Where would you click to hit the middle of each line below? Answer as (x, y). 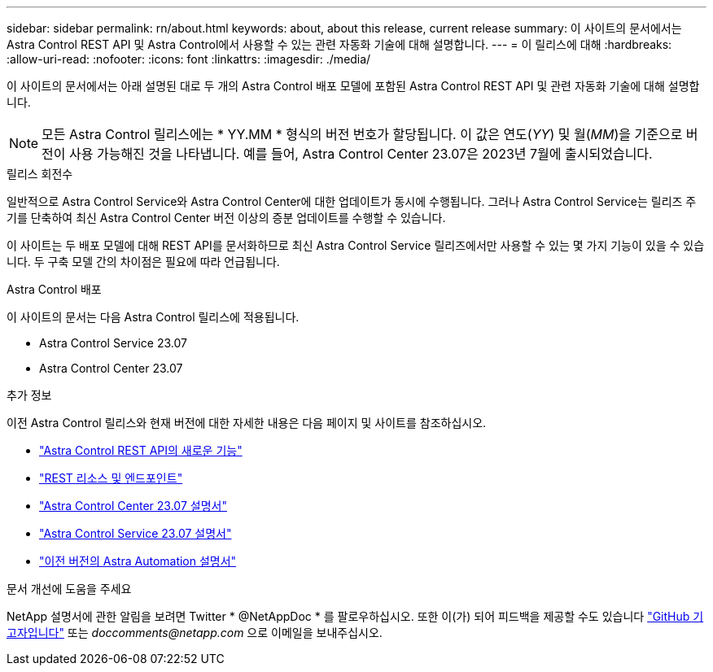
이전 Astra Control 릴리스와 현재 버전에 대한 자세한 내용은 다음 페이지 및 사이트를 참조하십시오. (247, 423)
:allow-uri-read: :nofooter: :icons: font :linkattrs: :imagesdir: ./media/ (189, 59)
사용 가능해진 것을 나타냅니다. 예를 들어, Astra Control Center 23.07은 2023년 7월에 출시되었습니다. (361, 154)
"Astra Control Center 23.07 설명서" (133, 506)
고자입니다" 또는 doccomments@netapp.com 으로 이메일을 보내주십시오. (195, 633)
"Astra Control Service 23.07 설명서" (136, 533)
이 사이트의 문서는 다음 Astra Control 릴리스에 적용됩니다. (153, 317)
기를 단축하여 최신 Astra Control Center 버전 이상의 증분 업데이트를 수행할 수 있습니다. (226, 218)
